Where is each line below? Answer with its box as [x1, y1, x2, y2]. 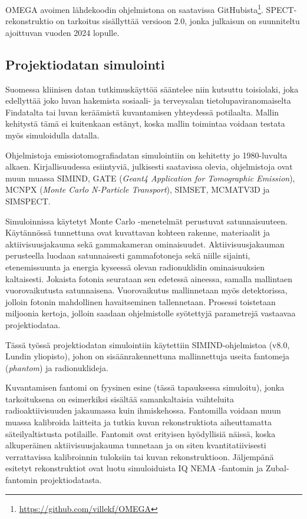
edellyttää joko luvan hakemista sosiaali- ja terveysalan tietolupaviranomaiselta [5, 94, 291, 107]
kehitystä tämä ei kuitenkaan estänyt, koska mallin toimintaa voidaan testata [5, 117, 285, 130]
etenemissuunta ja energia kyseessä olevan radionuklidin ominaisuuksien [5, 260, 265, 273]
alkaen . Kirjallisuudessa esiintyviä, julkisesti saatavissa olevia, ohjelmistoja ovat [5, 160, 293, 173]
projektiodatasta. [40, 474, 102, 486]
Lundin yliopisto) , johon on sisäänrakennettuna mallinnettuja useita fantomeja [5, 350, 290, 362]
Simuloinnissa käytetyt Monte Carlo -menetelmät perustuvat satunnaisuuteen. [5, 214, 288, 227]
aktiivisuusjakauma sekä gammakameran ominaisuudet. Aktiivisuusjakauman [5, 237, 285, 250]
